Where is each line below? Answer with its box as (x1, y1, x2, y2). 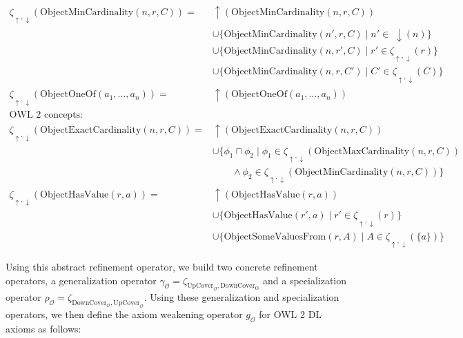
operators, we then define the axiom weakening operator (6, 307, 243, 321)
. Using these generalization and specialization (144, 290, 339, 304)
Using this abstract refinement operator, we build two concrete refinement (6, 259, 318, 273)
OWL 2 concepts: (9, 109, 83, 120)
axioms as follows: (6, 321, 81, 335)
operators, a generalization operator (6, 273, 157, 287)
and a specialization (263, 273, 347, 287)
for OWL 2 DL (259, 307, 322, 321)
